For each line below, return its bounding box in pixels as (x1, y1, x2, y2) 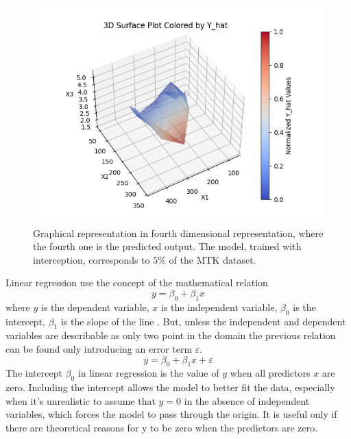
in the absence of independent (184, 393, 310, 407)
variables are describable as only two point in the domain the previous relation (5, 328, 336, 342)
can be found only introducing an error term (5, 341, 193, 355)
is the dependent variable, (41, 299, 149, 314)
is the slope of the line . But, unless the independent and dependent (60, 314, 346, 328)
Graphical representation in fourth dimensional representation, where (33, 225, 324, 240)
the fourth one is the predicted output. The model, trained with (33, 239, 302, 253)
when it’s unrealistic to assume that (5, 393, 156, 407)
